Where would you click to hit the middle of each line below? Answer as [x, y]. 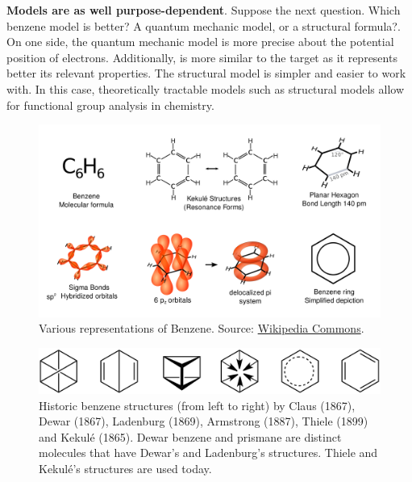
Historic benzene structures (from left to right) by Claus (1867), [197, 405]
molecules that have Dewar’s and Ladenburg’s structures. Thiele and [208, 453]
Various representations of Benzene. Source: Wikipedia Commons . [202, 328]
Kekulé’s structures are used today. [125, 468]
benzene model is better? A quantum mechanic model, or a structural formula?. [204, 25]
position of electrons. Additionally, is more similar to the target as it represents [202, 57]
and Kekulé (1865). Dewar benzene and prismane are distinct [190, 436]
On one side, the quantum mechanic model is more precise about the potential [200, 42]
